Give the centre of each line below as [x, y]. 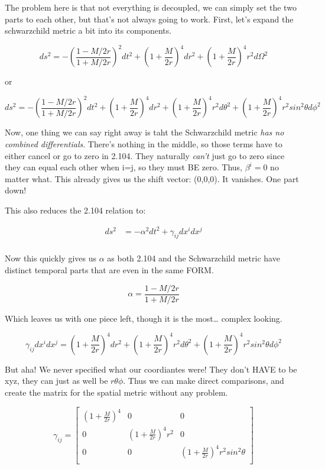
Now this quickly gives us [51, 258]
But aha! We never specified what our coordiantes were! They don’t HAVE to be [151, 369]
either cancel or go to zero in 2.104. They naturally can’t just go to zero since [145, 155]
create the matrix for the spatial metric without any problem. [116, 392]
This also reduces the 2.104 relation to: [75, 210]
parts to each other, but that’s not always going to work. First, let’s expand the [149, 19]
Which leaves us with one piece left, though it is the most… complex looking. [144, 318]
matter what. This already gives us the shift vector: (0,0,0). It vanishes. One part [152, 178]
